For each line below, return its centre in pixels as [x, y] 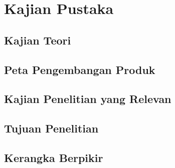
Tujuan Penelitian [51, 128]
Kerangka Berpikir [54, 157]
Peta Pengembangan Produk [80, 69]
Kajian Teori [38, 40]
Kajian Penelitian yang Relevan [88, 99]
